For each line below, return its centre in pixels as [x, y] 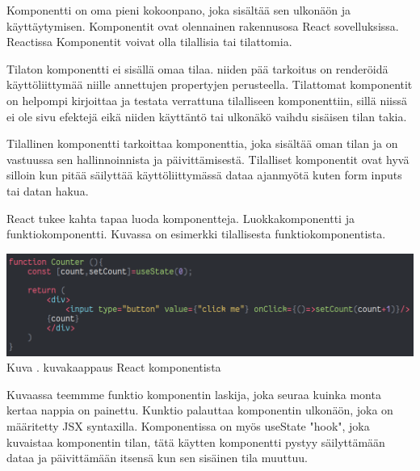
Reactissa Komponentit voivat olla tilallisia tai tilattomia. [149, 42]
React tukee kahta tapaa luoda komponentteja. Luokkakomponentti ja [181, 218]
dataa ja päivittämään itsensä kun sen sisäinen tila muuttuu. [157, 458]
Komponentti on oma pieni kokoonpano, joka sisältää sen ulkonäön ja [179, 10]
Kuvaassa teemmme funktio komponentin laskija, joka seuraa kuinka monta [194, 394]
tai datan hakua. [48, 190]
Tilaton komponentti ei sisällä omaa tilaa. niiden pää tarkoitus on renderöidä [197, 68]
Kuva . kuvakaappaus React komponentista [114, 367]
